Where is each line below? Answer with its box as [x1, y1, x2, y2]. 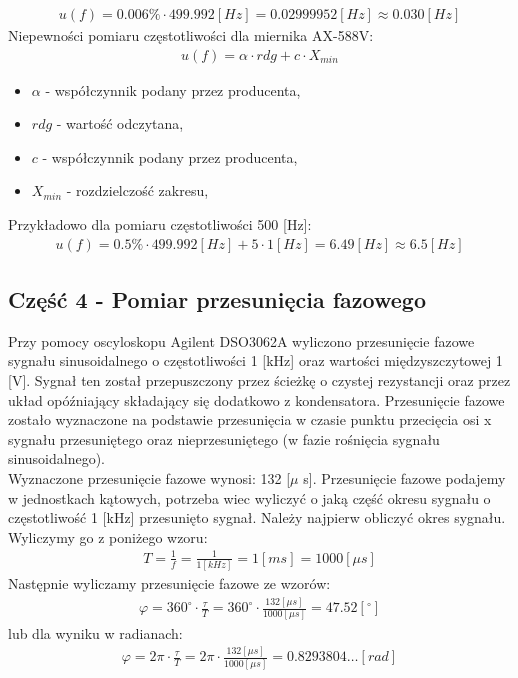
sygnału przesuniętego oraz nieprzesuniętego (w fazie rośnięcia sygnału [8, 428, 440, 449]
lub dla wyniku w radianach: [8, 622, 183, 643]
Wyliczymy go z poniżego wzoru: [8, 526, 208, 547]
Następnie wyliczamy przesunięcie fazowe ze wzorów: [8, 573, 331, 594]
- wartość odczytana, [56, 113, 184, 134]
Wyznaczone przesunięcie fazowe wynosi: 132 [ [8, 468, 291, 489]
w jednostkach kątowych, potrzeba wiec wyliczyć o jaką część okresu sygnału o [8, 487, 491, 508]
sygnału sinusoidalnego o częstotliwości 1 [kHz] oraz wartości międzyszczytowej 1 [8, 350, 503, 371]
